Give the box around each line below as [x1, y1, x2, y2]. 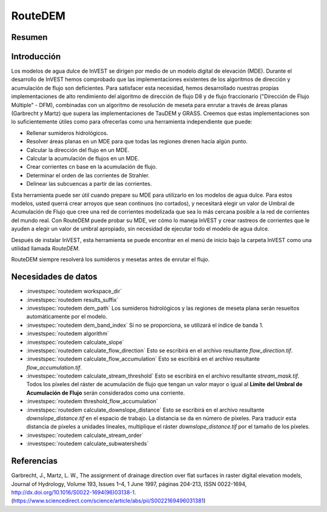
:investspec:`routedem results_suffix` [26, 296, 119, 303]
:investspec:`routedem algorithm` [26, 330, 109, 337]
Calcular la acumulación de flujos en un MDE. [26, 154, 140, 162]
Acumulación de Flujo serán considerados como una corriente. [26, 389, 185, 396]
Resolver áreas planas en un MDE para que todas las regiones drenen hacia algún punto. [26, 138, 248, 145]
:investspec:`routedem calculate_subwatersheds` [26, 440, 149, 447]
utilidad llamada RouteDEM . [11, 245, 80, 252]
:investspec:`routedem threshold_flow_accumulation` [26, 398, 159, 405]
